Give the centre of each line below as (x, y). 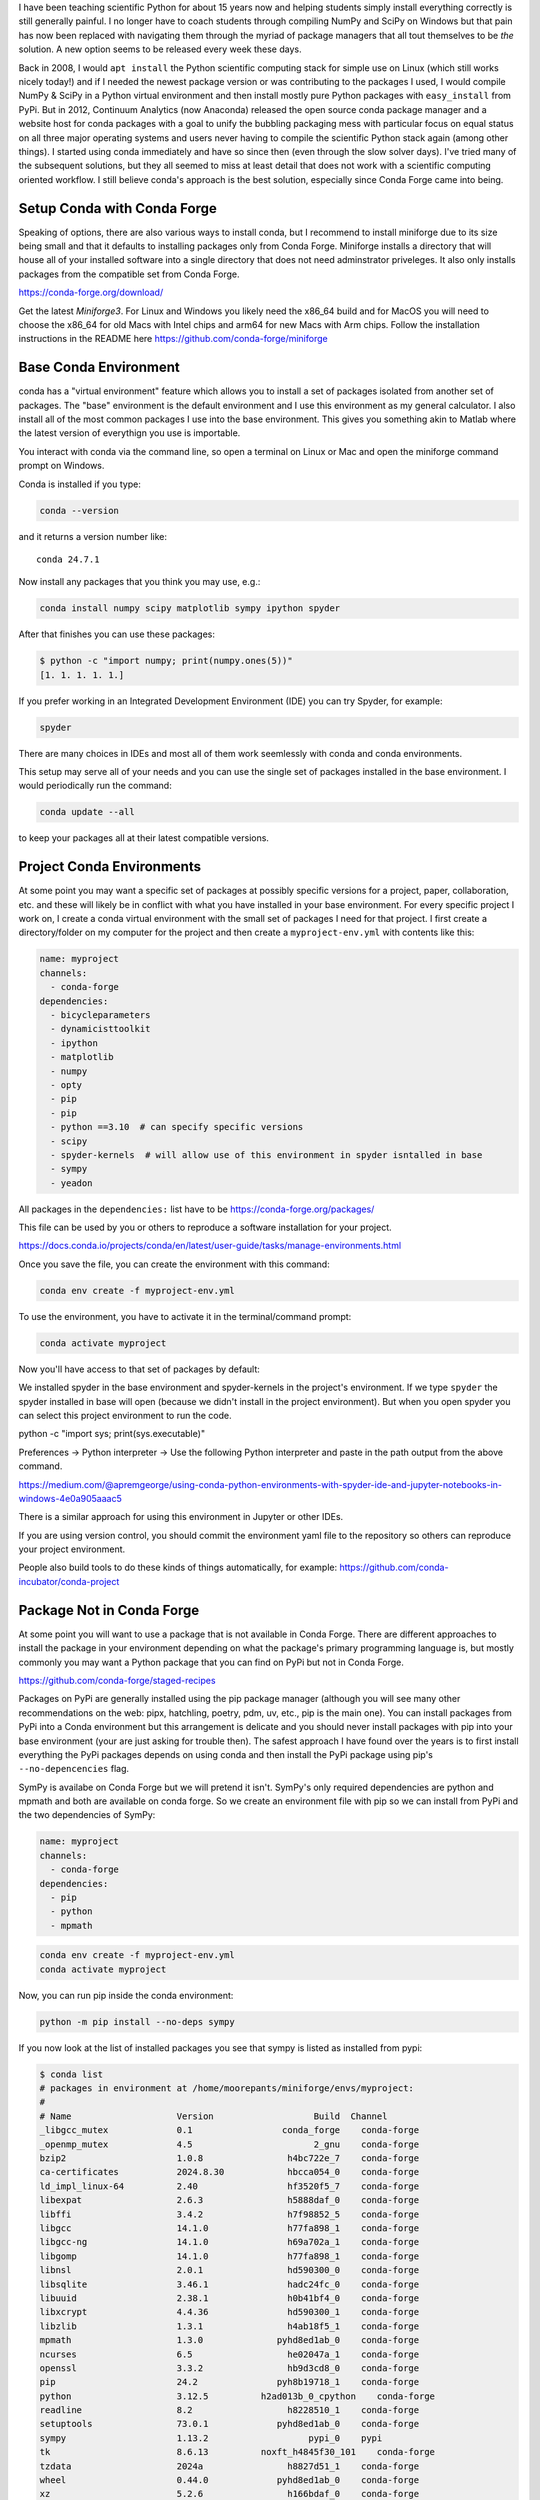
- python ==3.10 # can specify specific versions (177, 1127)
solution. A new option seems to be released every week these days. (160, 49)
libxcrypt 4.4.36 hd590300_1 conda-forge (229, 2312)
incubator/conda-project (69, 1581)
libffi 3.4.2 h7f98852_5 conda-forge (229, 2214)
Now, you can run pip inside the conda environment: (126, 1995)
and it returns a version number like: (93, 536)
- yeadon (71, 1183)
